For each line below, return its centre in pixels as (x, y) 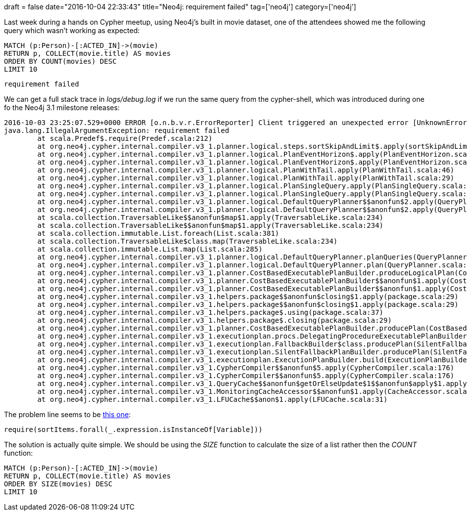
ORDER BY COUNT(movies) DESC (60, 61)
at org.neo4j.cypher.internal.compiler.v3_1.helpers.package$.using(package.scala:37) (210, 312)
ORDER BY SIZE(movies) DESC (58, 484)
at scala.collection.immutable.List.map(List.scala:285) (150, 249)
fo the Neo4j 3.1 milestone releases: (62, 107)
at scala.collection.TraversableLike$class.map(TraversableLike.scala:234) (187, 241)
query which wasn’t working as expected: (72, 30)
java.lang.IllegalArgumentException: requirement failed (117, 130)
